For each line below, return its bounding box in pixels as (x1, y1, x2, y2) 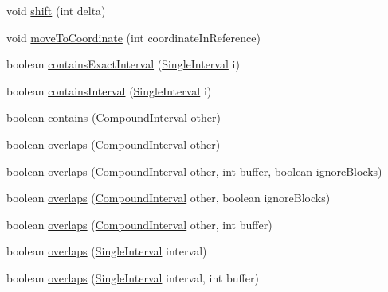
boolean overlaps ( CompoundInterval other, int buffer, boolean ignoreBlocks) (6, 162, 382, 179)
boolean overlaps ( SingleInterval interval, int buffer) (6, 269, 259, 286)
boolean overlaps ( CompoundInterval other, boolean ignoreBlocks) (6, 189, 331, 206)
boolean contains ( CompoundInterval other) (6, 109, 221, 126)
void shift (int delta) (6, 2, 106, 18)
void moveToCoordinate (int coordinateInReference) (6, 29, 261, 45)
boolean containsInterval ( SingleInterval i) (6, 82, 212, 99)
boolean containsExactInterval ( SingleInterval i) (6, 56, 240, 72)
